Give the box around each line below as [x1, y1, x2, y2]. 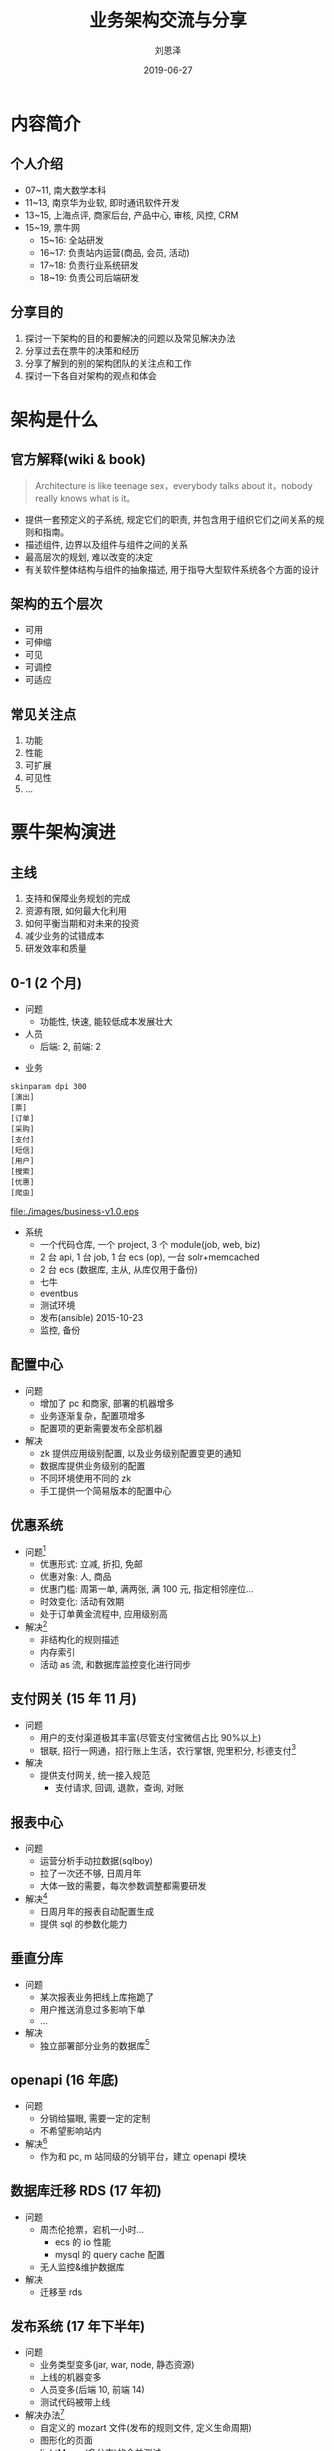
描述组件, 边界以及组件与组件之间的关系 [24, 538, 188, 550]
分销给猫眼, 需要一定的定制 [39, 2112, 151, 2125]
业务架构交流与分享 [88, 9, 247, 32]
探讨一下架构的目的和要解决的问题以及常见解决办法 [24, 332, 236, 344]
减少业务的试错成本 [24, 930, 105, 942]
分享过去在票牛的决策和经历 [24, 344, 140, 356]
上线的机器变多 [39, 2371, 102, 2383]
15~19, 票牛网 [24, 221, 81, 233]
